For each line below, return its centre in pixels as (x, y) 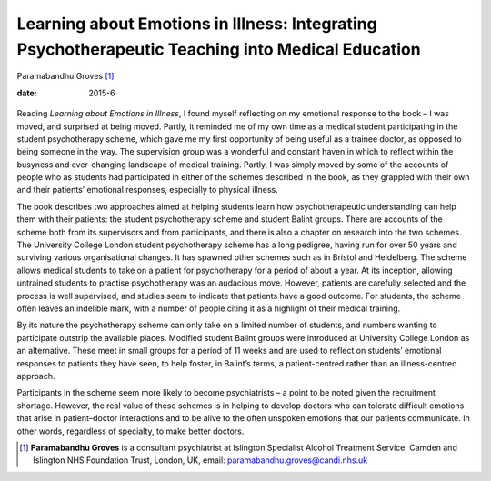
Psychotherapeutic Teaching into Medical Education (219, 49)
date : (27, 93)
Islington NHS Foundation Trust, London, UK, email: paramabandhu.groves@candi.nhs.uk (200, 460)
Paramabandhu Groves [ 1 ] (65, 76)
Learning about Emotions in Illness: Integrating (197, 24)
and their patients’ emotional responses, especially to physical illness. (148, 190)
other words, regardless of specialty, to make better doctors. (130, 431)
